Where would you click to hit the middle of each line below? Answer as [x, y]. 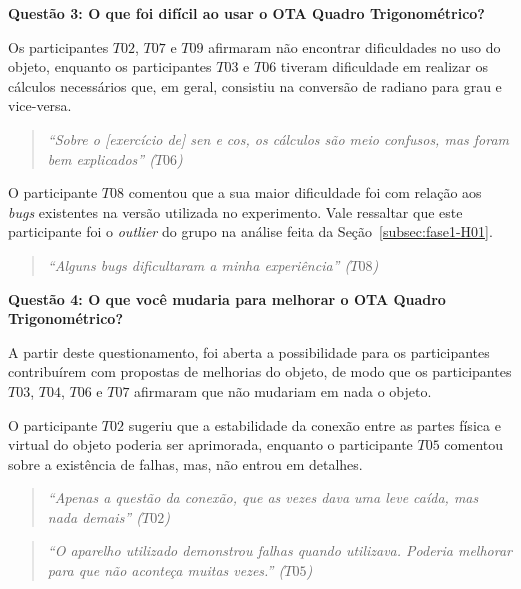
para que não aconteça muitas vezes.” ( [166, 570]
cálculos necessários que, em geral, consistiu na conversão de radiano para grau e [255, 85]
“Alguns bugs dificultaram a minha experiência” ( [199, 264]
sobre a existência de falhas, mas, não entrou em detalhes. [185, 463]
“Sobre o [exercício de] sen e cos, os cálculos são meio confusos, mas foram [278, 138]
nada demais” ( [94, 516]
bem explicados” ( [101, 158]
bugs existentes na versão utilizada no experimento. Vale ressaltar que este [235, 211]
